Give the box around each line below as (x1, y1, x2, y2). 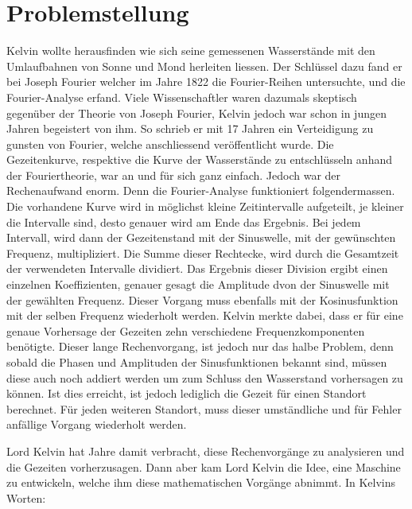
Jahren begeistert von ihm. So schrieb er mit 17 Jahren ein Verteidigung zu (6, 120, 374, 137)
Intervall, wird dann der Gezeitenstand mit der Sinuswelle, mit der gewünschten (6, 229, 396, 246)
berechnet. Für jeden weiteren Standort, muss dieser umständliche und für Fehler (6, 400, 402, 417)
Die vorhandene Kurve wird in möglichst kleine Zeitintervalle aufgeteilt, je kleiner (6, 198, 404, 215)
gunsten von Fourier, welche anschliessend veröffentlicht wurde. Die (6, 135, 334, 152)
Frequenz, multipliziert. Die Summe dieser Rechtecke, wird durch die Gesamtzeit (6, 244, 399, 261)
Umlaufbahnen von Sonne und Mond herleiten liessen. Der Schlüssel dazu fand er (6, 57, 402, 74)
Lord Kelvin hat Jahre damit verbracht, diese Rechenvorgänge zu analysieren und (6, 442, 405, 459)
